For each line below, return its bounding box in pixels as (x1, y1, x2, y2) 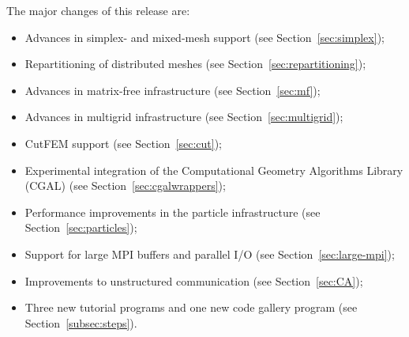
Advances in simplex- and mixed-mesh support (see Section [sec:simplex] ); (24, 28, 385, 45)
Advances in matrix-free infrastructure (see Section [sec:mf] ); (24, 81, 321, 98)
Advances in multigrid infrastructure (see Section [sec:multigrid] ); (24, 108, 343, 125)
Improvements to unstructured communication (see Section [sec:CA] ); (24, 272, 363, 289)
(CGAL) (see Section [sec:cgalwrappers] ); (24, 177, 226, 194)
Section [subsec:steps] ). (24, 314, 137, 331)
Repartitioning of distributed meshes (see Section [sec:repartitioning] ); (24, 55, 366, 72)
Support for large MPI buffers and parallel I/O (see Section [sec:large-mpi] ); (24, 245, 395, 262)
